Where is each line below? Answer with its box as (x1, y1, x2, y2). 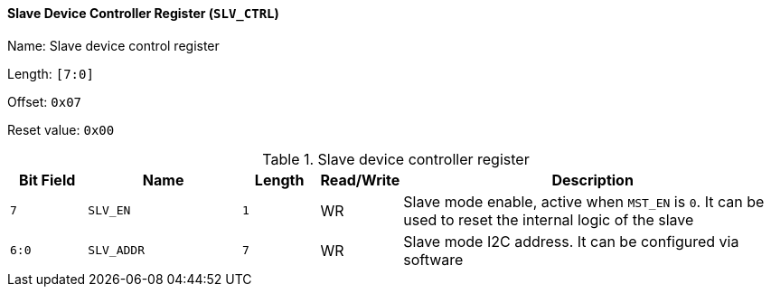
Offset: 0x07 (7, 93, 82, 109)
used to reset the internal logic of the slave (403, 210, 694, 229)
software (403, 250, 464, 269)
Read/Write (320, 170, 400, 189)
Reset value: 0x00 (7, 121, 115, 138)
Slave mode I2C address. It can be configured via (403, 232, 739, 251)
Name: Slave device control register (7, 37, 220, 53)
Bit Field (19, 170, 76, 189)
